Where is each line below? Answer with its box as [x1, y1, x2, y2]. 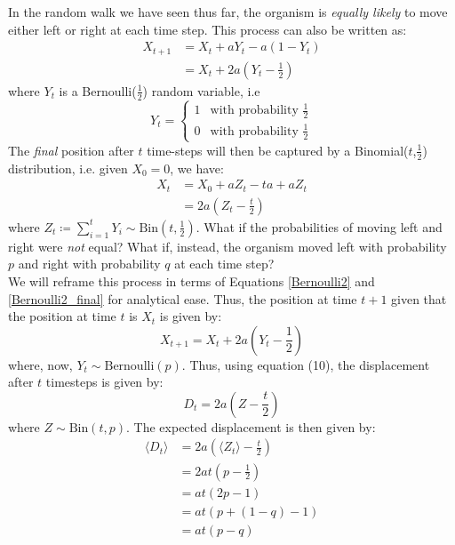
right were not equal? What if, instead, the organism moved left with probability [8, 236, 447, 255]
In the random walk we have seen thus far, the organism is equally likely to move [8, 3, 448, 20]
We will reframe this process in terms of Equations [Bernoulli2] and [8, 271, 375, 290]
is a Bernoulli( [59, 81, 137, 100]
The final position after [8, 140, 134, 159]
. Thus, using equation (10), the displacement [181, 355, 430, 373]
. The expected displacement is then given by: [126, 417, 376, 436]
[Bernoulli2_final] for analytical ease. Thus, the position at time [8, 289, 357, 308]
